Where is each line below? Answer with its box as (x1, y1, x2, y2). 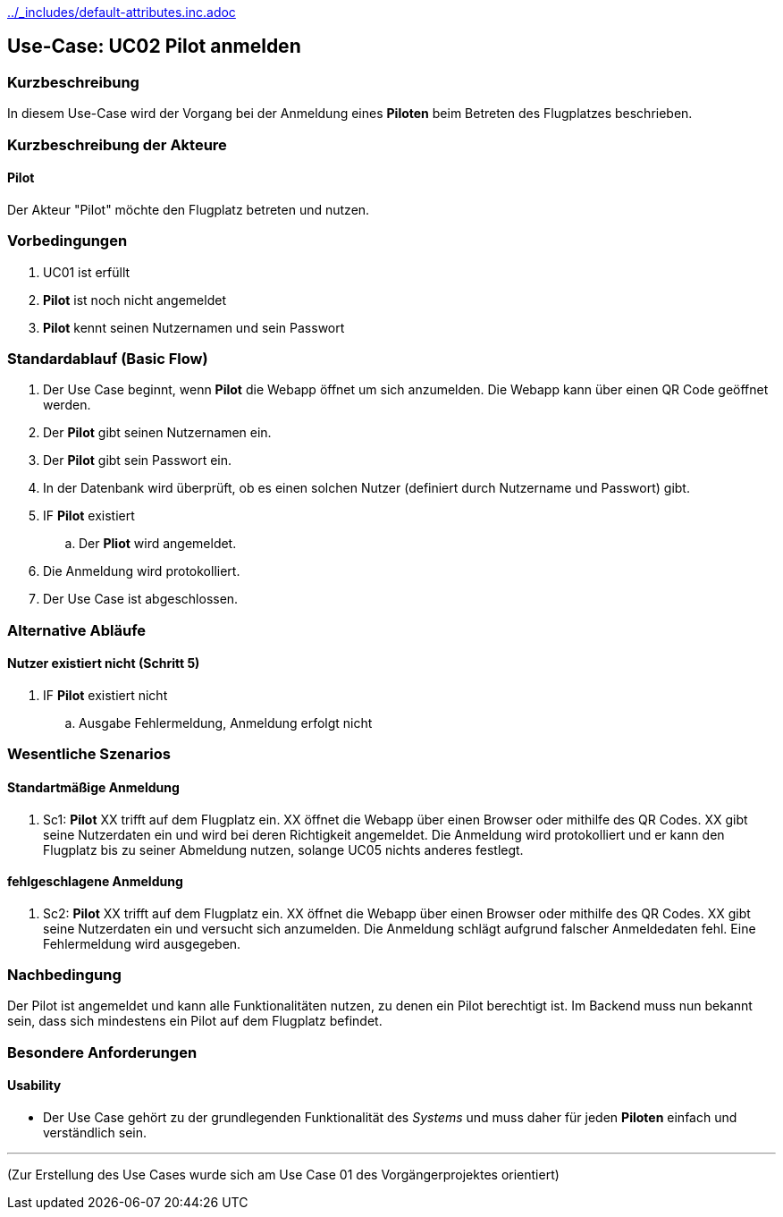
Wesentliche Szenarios (7, 745, 171, 764)
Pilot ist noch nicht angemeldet (43, 292, 226, 308)
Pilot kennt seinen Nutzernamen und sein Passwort (43, 319, 345, 335)
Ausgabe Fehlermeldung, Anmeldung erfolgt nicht (79, 714, 373, 731)
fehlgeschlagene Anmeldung (7, 874, 183, 890)
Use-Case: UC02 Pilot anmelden (7, 35, 301, 58)
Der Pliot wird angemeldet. (79, 536, 237, 552)
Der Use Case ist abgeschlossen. (43, 591, 239, 607)
